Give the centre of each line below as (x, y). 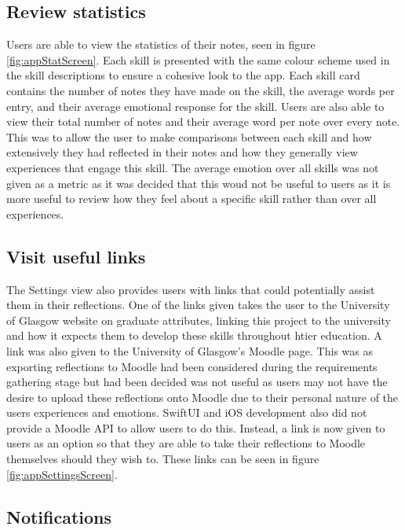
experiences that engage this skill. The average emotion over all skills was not (193, 167)
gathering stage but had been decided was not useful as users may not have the (197, 382)
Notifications (59, 516)
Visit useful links (76, 256)
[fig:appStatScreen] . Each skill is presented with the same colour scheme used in (198, 59)
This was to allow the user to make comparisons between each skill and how (189, 136)
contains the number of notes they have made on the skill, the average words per (201, 90)
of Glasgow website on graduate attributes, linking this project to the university (199, 320)
